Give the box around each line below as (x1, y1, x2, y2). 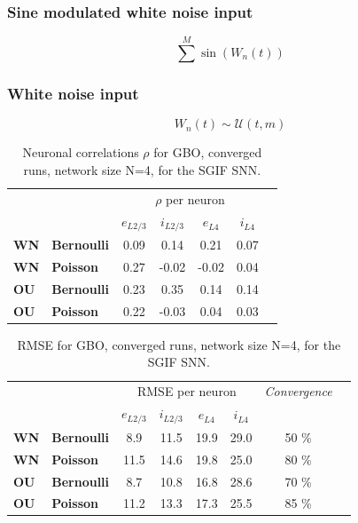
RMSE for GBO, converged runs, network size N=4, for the (17, 335, 341, 353)
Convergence (264, 382, 332, 400)
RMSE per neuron (136, 382, 237, 400)
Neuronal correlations (22, 143, 139, 162)
